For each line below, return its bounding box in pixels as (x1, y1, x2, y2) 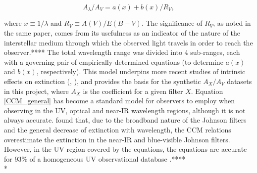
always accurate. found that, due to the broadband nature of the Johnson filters (4, 115, 247, 125)
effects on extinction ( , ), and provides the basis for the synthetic (4, 76, 201, 86)
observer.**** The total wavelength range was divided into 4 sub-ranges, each (4, 47, 240, 57)
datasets (227, 76, 252, 86)
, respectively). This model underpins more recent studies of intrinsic (36, 66, 246, 77)
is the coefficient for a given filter (83, 86, 183, 96)
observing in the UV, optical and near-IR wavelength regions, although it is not (4, 105, 246, 115)
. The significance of (141, 18, 203, 28)
